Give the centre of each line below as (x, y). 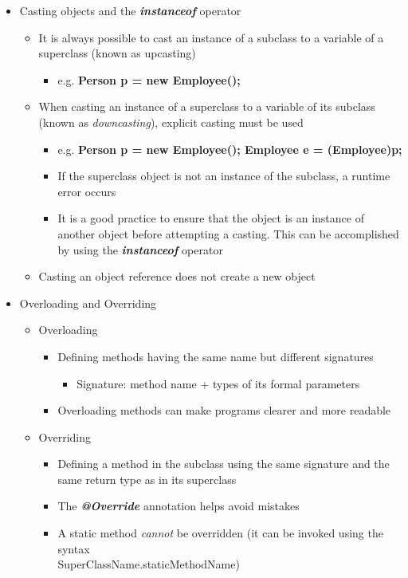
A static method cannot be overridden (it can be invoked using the (220, 533)
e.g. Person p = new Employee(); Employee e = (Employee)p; (230, 149)
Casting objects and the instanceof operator (130, 10)
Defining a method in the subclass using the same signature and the (224, 464)
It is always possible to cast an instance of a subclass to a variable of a (211, 37)
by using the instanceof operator (140, 249)
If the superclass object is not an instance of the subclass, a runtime (224, 176)
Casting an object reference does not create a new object (177, 276)
